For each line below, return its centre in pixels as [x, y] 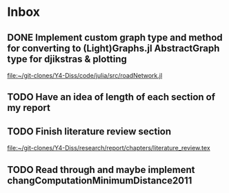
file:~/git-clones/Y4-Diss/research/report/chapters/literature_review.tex [109, 148]
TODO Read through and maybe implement [101, 170]
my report [29, 108]
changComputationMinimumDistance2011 [100, 180]
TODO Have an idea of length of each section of [111, 97]
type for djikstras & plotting [67, 59]
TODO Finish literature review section [89, 131]
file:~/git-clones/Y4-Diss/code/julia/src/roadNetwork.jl [85, 75]
